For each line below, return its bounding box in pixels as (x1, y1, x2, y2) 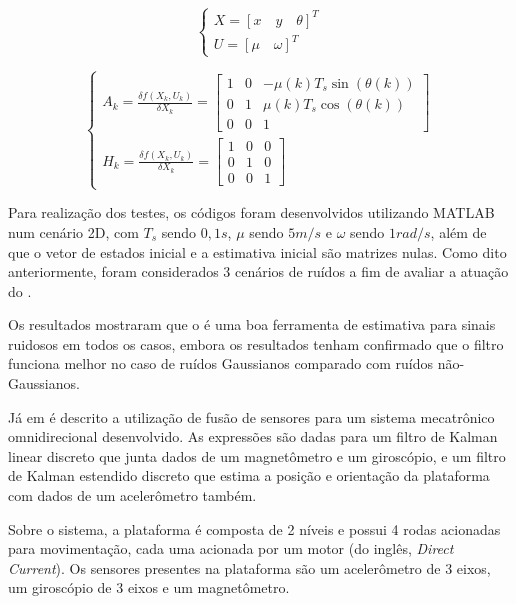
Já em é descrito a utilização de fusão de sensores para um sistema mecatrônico (8, 406, 495, 427)
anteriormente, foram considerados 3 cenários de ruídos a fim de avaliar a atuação (8, 261, 509, 282)
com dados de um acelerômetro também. (8, 485, 257, 506)
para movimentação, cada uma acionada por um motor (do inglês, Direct (8, 538, 454, 559)
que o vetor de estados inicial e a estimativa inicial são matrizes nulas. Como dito (8, 241, 507, 262)
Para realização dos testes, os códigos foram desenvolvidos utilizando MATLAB (8, 202, 495, 223)
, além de (430, 221, 487, 242)
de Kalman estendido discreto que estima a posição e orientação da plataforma (8, 465, 490, 486)
